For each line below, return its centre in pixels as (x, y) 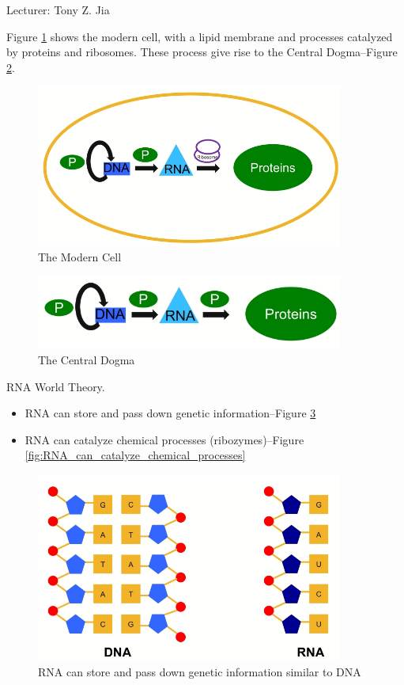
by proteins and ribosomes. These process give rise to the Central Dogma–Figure (202, 52)
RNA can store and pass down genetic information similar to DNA (200, 671)
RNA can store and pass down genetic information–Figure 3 (170, 413)
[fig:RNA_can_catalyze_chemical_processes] (135, 455)
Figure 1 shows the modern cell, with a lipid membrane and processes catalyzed (200, 36)
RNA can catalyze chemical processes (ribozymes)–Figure (164, 439)
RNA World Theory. (56, 386)
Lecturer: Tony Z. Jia (58, 10)
